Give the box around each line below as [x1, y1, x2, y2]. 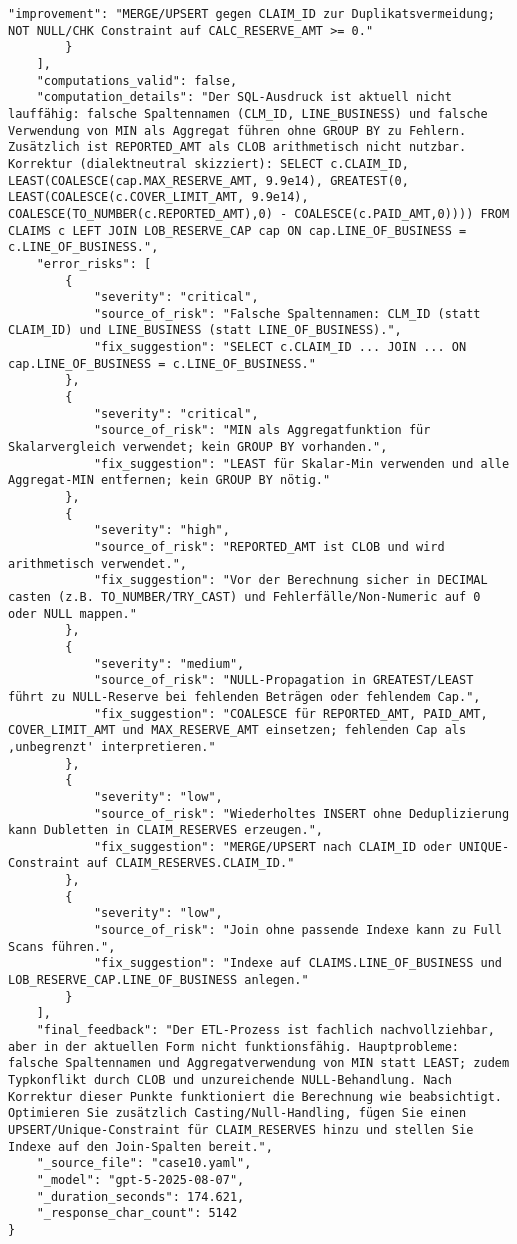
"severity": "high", [93, 523, 230, 538]
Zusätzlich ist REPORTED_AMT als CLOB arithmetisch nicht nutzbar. [8, 140, 467, 155]
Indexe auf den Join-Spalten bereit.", [8, 1139, 273, 1154]
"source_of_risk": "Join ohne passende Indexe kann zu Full [93, 923, 502, 938]
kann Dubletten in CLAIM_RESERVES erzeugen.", [8, 823, 323, 838]
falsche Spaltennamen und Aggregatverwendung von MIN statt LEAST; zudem [8, 1056, 510, 1071]
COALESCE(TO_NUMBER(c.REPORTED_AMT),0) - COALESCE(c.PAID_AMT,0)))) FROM [8, 206, 510, 221]
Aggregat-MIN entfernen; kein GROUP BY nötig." [8, 473, 331, 488]
